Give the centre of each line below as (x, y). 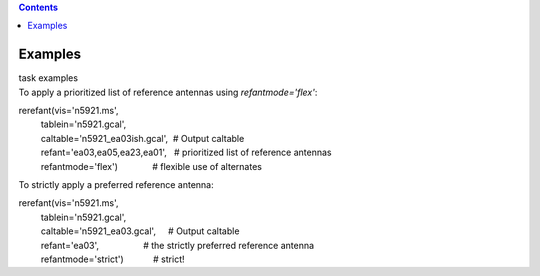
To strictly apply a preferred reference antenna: (116, 185)
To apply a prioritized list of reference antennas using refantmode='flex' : (168, 92)
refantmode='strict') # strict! (112, 259)
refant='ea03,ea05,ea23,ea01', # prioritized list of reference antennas (186, 152)
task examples (48, 78)
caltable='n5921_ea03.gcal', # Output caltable (140, 231)
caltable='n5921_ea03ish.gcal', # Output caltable (142, 138)
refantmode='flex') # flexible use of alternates (151, 166)
